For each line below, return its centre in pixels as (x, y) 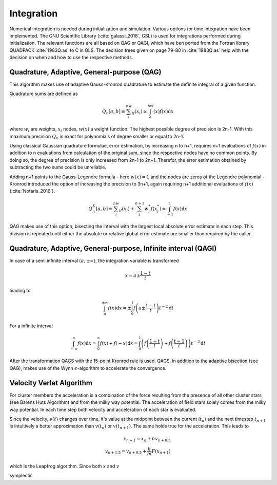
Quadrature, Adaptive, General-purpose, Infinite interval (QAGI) (113, 248)
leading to (20, 290)
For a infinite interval (31, 326)
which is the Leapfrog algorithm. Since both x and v (64, 466)
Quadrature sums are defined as (44, 94)
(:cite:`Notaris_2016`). (32, 191)
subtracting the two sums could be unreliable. (58, 167)
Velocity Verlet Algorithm (51, 383)
